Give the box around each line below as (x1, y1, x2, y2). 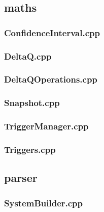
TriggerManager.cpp (4, 120, 89, 132)
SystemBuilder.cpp (4, 196, 83, 209)
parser (4, 170, 38, 185)
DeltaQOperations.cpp (4, 73, 97, 86)
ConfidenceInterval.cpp (4, 26, 100, 39)
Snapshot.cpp (4, 96, 60, 109)
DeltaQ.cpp (4, 49, 52, 62)
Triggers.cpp (4, 143, 56, 155)
